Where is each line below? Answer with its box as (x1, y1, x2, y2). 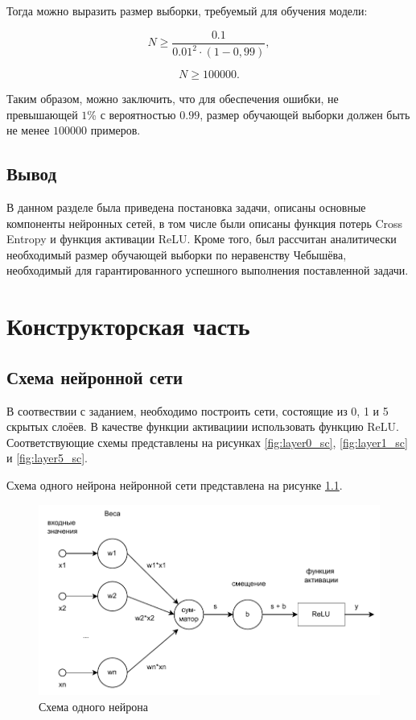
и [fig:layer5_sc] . (6, 449, 88, 466)
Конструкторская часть (6, 309, 250, 342)
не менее (6, 122, 50, 139)
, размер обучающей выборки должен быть (200, 106, 410, 122)
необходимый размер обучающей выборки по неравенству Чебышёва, (6, 246, 347, 263)
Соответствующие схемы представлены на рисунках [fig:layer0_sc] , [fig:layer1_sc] (6, 433, 408, 450)
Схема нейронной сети (6, 364, 183, 389)
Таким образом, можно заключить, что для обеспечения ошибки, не (6, 90, 339, 106)
